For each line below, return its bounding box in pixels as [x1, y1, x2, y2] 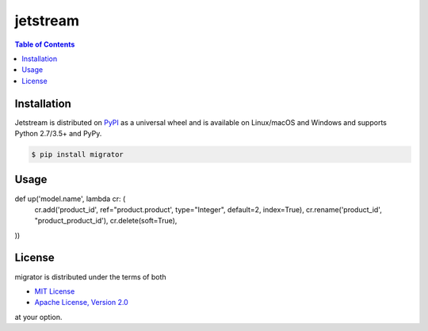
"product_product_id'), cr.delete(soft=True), [34, 216, 178, 226]
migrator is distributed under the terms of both [14, 272, 166, 281]
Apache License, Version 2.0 [34, 298, 128, 307]
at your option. [14, 312, 63, 321]
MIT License [34, 286, 75, 296]
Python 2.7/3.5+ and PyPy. [14, 129, 102, 139]
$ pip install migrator [31, 150, 124, 158]
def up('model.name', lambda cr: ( [14, 194, 126, 204]
